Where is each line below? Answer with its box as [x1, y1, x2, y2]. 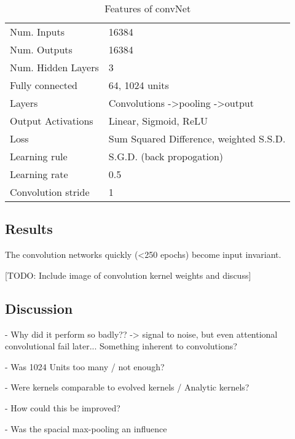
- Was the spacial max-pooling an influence [5, 422, 167, 435]
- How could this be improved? [5, 401, 120, 414]
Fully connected [10, 78, 78, 92]
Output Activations [10, 114, 93, 128]
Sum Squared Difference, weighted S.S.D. [108, 131, 286, 146]
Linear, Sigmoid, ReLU [108, 114, 208, 128]
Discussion [5, 298, 73, 317]
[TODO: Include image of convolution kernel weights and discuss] [5, 268, 251, 281]
